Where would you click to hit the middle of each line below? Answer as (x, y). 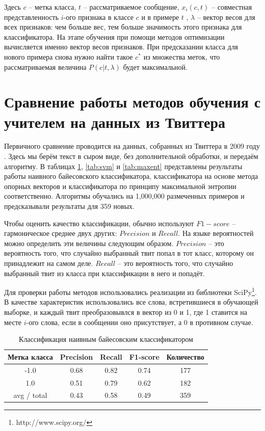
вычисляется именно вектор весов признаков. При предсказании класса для (121, 47)
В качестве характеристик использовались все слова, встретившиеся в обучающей (131, 302)
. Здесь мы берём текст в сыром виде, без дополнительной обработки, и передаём (131, 156)
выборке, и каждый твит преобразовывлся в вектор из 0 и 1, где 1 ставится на (126, 312)
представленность (32, 17)
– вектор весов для (226, 17)
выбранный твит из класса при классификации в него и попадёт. (104, 273)
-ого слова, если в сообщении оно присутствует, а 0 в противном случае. (140, 322)
